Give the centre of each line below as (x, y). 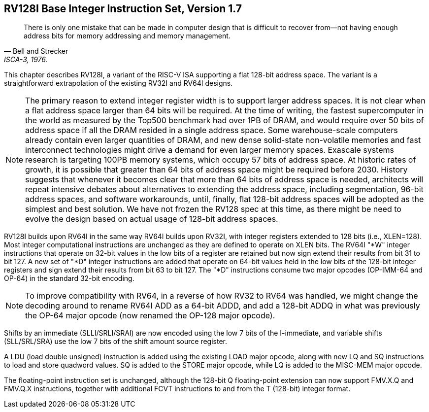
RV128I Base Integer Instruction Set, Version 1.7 (123, 9)
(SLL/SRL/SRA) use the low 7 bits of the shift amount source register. (115, 342)
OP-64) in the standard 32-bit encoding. (69, 278)
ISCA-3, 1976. (26, 60)
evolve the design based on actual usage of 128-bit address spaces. (152, 219)
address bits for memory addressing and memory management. (127, 36)
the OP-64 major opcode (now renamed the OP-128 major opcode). (150, 316)
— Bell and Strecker (36, 51)
